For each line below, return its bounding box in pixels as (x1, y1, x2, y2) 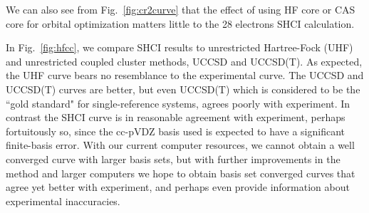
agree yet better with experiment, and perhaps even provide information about (6, 180, 350, 194)
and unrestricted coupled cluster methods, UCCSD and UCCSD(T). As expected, (6, 53, 363, 68)
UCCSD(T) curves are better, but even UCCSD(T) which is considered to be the (6, 81, 360, 96)
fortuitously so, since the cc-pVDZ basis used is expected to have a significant (6, 123, 345, 138)
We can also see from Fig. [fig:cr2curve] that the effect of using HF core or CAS (6, 2, 355, 16)
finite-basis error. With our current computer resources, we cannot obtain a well (6, 137, 355, 152)
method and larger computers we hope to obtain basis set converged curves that (6, 165, 355, 180)
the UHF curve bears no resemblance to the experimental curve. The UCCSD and (6, 68, 364, 83)
